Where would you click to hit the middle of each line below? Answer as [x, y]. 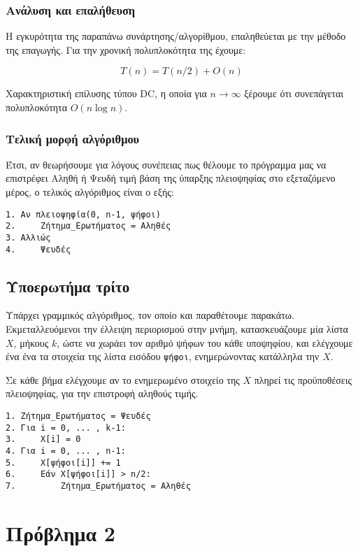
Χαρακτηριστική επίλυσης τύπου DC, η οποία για [106, 93]
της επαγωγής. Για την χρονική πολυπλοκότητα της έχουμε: [126, 49]
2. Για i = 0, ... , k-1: [66, 428]
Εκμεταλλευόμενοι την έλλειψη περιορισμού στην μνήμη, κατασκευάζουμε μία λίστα [177, 329]
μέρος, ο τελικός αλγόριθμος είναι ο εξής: [90, 192]
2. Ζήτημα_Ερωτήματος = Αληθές [88, 226]
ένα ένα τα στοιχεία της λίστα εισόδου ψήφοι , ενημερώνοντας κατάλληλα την [163, 356]
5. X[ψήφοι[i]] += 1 [63, 463]
